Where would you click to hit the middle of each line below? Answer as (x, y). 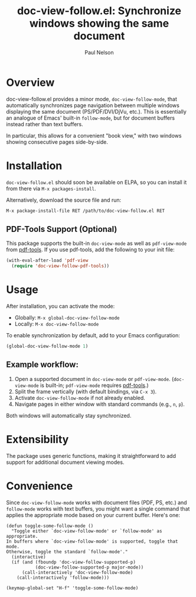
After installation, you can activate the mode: (61, 306)
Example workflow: (42, 365)
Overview (30, 83)
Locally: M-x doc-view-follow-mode (57, 324)
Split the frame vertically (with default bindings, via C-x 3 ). (86, 391)
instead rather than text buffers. (45, 124)
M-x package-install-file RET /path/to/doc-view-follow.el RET (86, 211)
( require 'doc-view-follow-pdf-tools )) (61, 266)
